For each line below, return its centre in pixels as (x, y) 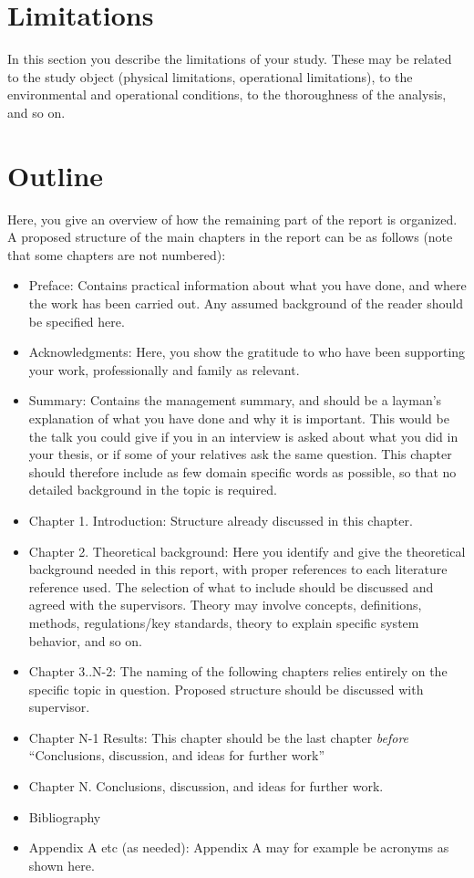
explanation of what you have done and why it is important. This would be (239, 418)
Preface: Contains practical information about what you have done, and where (247, 285)
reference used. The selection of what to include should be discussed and (231, 586)
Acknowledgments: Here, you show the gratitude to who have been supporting (247, 352)
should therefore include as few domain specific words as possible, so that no (242, 471)
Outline (56, 175)
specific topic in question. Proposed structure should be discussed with (226, 689)
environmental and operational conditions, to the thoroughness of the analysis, (227, 94)
